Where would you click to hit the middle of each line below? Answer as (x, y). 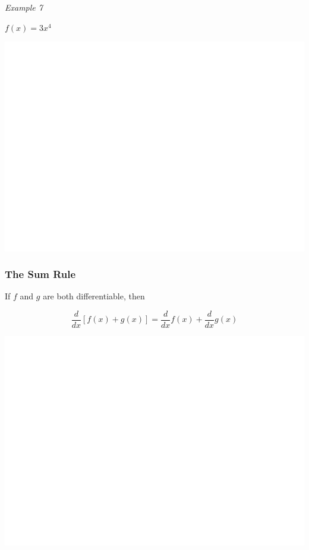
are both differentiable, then (94, 296)
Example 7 (24, 7)
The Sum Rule (40, 274)
